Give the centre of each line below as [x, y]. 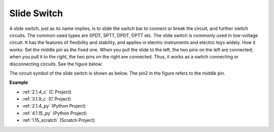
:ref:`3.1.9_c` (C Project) [46, 99]
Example [19, 82]
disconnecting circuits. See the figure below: [56, 64]
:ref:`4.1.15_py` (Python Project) [55, 113]
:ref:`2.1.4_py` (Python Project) [54, 106]
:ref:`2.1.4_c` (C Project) [47, 92]
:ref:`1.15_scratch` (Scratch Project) [59, 120]
